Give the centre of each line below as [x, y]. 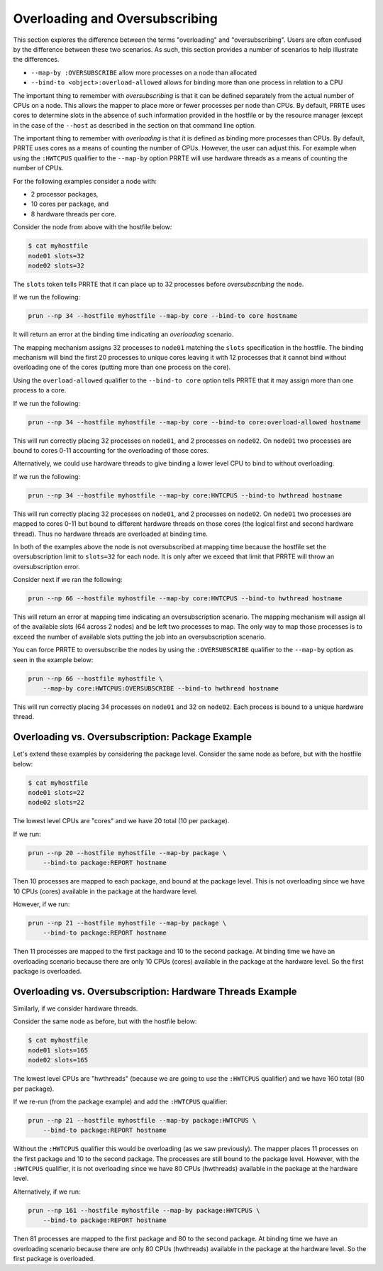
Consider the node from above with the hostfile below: [93, 227]
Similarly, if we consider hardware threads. [76, 1008]
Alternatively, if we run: [47, 1192]
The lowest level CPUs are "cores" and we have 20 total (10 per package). [121, 821]
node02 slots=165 [58, 1060]
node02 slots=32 [56, 265]
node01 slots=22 [56, 793]
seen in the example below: [53, 659]
